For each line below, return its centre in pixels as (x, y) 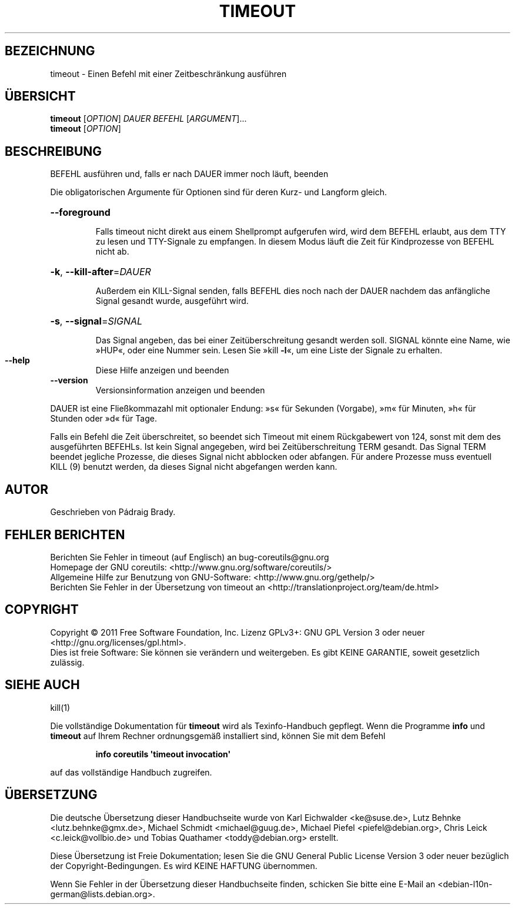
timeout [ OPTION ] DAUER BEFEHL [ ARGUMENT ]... (148, 119)
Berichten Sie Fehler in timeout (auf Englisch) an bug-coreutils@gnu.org (190, 557)
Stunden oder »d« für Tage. (103, 419)
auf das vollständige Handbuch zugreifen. (131, 772)
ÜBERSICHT (40, 96)
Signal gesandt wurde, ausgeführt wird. (172, 301)
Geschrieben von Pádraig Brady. (113, 512)
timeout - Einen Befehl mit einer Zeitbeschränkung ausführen (168, 73)
